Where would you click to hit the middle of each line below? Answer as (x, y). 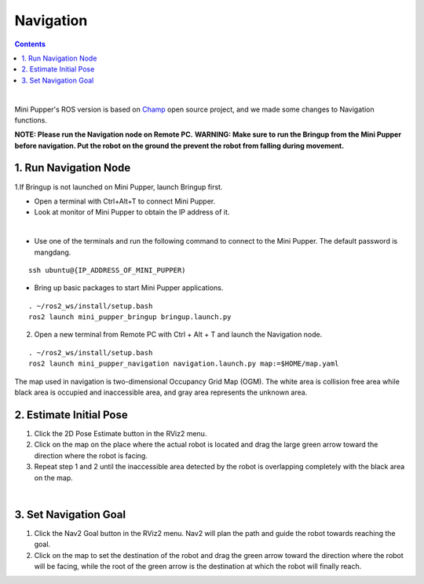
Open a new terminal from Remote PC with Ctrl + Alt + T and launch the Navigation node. (178, 335)
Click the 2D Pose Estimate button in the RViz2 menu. (121, 433)
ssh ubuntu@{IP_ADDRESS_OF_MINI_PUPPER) (107, 270)
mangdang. (53, 252)
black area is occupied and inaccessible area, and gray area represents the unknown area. (161, 392)
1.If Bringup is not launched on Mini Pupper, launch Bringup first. (119, 187)
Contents (30, 44)
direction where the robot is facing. (91, 455)
